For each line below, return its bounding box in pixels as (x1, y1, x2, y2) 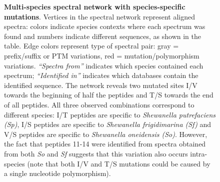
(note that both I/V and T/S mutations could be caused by (27, 158, 210, 168)
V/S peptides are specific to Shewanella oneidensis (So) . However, (4, 128, 207, 139)
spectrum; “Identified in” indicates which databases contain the (4, 70, 198, 80)
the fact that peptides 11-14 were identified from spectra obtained (4, 138, 206, 149)
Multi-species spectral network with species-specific (4, 1, 185, 11)
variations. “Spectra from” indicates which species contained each (4, 60, 203, 70)
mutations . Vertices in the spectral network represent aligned (4, 11, 195, 21)
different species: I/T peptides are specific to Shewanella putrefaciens (4, 109, 216, 119)
